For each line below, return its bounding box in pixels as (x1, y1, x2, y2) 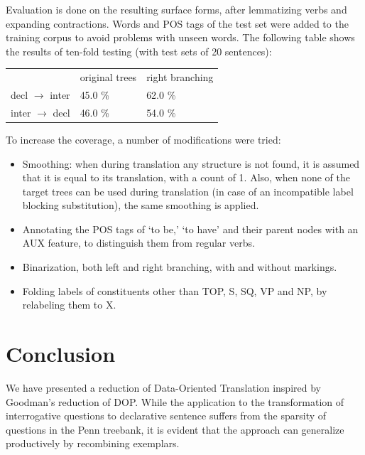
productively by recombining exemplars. (6, 436, 180, 451)
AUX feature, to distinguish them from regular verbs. (22, 235, 255, 250)
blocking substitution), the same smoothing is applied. (22, 198, 259, 213)
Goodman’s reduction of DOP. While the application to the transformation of (6, 394, 344, 409)
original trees (80, 70, 137, 85)
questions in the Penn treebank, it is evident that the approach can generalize (6, 422, 344, 437)
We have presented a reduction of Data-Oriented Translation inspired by (6, 380, 321, 395)
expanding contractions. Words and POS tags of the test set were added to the (6, 16, 349, 31)
